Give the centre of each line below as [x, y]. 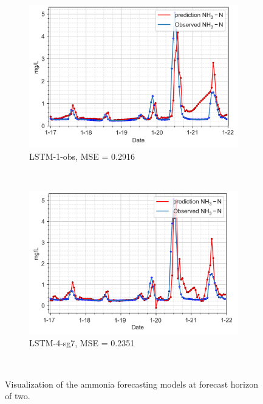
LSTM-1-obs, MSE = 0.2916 [82, 156]
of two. [18, 396]
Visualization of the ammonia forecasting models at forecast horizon [131, 384]
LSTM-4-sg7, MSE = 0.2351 [82, 343]
